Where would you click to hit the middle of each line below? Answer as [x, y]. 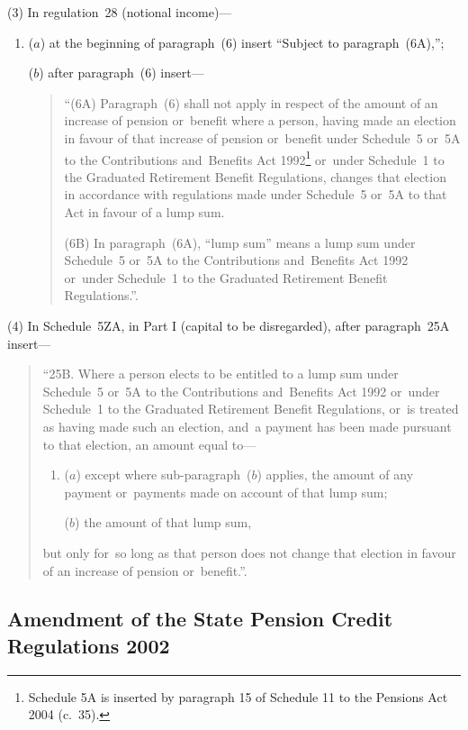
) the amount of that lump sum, [163, 522]
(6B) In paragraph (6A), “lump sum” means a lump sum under [240, 242]
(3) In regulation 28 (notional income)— [120, 12]
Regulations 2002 [89, 645]
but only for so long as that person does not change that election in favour [249, 552]
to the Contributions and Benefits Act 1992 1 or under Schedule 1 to [254, 158]
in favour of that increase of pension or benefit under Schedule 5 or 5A [262, 137]
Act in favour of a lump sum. [144, 212]
